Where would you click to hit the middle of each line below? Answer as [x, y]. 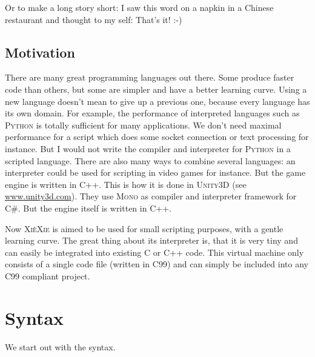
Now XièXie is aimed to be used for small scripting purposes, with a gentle [144, 228]
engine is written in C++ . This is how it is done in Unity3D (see [126, 184]
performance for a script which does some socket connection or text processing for [157, 137]
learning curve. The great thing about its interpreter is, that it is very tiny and [151, 240]
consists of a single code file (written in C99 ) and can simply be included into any [157, 264]
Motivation [40, 52]
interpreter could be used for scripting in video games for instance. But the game [155, 172]
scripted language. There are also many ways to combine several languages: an [150, 160]
